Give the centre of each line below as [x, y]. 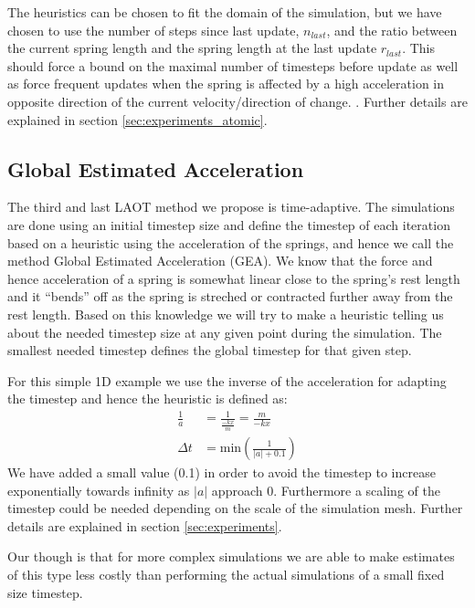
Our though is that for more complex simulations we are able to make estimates [231, 556]
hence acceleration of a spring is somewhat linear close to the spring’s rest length [234, 278]
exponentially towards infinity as [99, 490]
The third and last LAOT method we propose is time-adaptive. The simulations [231, 207]
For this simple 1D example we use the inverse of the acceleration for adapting [227, 380]
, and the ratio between [392, 30]
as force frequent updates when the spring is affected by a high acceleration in [226, 84]
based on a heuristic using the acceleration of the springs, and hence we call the [231, 242]
